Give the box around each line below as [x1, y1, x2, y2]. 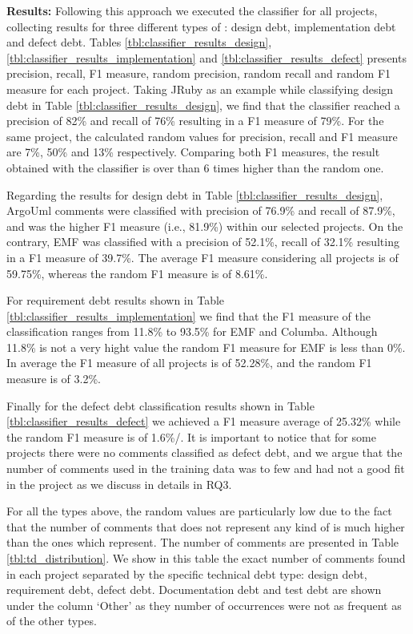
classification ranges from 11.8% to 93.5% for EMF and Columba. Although [6, 323, 378, 340]
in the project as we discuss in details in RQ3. [6, 475, 232, 492]
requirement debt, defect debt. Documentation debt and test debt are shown [6, 581, 382, 598]
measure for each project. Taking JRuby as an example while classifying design [6, 80, 394, 97]
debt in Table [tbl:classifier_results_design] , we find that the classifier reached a [6, 96, 400, 113]
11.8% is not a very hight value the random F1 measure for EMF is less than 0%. [6, 338, 406, 355]
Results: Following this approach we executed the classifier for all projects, [6, 2, 378, 18]
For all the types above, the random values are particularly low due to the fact [6, 503, 392, 519]
